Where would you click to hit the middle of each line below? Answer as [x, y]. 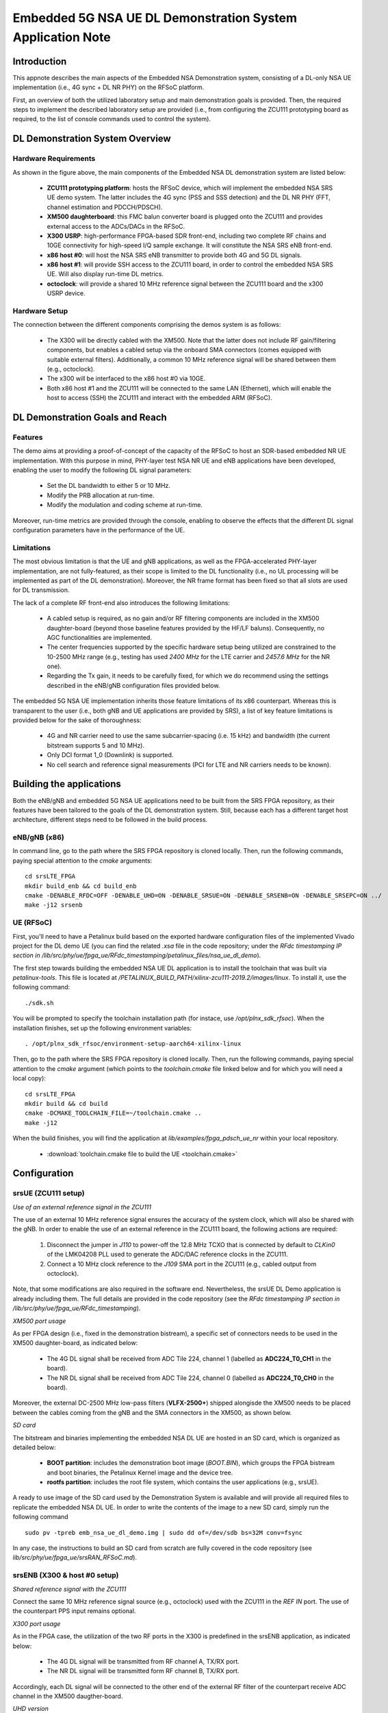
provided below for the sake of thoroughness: [77, 720]
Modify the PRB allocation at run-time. [101, 495]
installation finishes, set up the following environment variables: [102, 1028]
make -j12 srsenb [54, 905]
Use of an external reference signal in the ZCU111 [82, 1207]
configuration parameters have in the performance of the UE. [99, 530]
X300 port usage [37, 1623]
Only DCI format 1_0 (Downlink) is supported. [110, 755]
